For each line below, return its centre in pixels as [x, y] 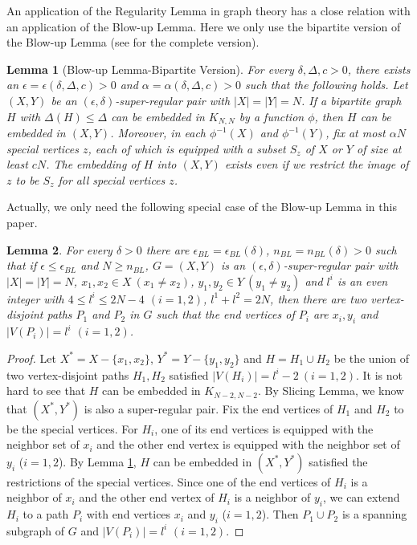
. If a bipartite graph [351, 100]
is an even [362, 281]
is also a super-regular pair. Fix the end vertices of [208, 408]
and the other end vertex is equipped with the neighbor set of [248, 444]
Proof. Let [31, 358]
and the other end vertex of [147, 497]
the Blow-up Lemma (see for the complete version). [133, 42]
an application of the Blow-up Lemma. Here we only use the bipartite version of [204, 26]
